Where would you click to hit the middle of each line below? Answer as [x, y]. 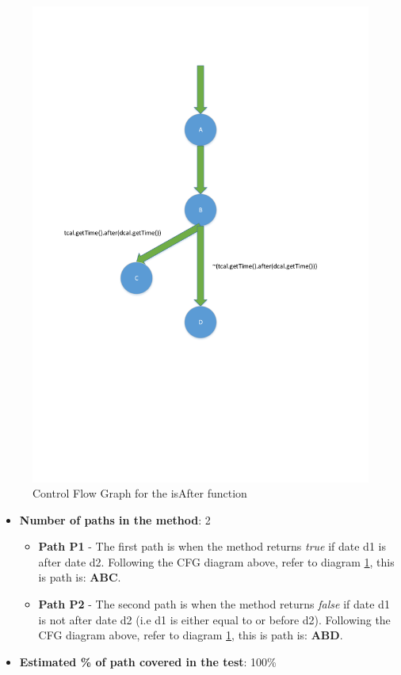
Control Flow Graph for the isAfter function [140, 493]
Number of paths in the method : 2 [115, 519]
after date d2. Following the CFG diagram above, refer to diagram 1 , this [216, 561]
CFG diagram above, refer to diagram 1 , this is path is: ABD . [191, 635]
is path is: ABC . [80, 577]
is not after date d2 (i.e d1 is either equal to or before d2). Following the [214, 619]
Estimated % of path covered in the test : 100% [148, 661]
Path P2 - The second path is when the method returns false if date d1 [214, 604]
